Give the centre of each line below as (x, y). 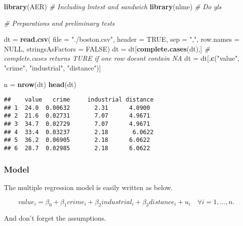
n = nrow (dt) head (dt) (40, 84)
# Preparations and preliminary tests (59, 23)
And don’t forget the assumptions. (55, 218)
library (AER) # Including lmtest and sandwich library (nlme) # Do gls (113, 6)
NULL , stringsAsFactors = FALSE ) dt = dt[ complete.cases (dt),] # (107, 48)
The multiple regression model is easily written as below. (88, 187)
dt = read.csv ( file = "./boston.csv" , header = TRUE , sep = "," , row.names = (122, 39)
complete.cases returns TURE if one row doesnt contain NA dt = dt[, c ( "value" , (122, 58)
